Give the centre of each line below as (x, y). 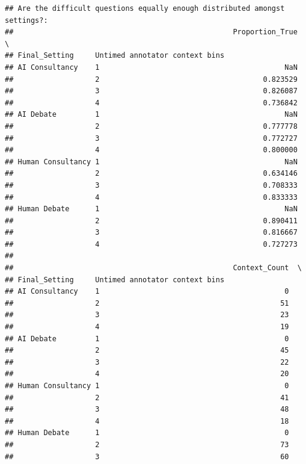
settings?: (26, 20)
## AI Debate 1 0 (147, 339)
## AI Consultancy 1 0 (147, 292)
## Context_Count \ (153, 268)
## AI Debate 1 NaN (151, 115)
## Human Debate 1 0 (147, 433)
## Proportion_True (151, 32)
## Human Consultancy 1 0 (147, 386)
